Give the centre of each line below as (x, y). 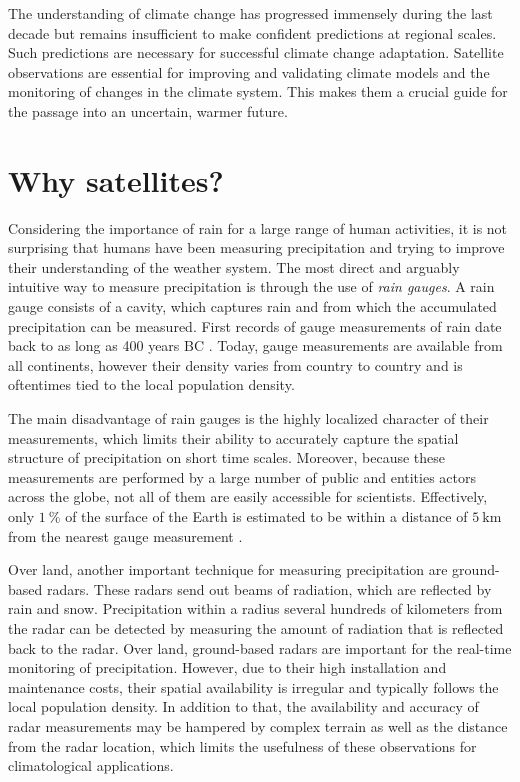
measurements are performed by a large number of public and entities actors (242, 476)
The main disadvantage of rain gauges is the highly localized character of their (248, 418)
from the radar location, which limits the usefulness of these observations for (242, 745)
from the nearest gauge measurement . (125, 535)
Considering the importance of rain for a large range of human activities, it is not (258, 227)
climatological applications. (91, 765)
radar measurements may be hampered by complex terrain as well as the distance (258, 725)
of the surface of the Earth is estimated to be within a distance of (266, 516)
